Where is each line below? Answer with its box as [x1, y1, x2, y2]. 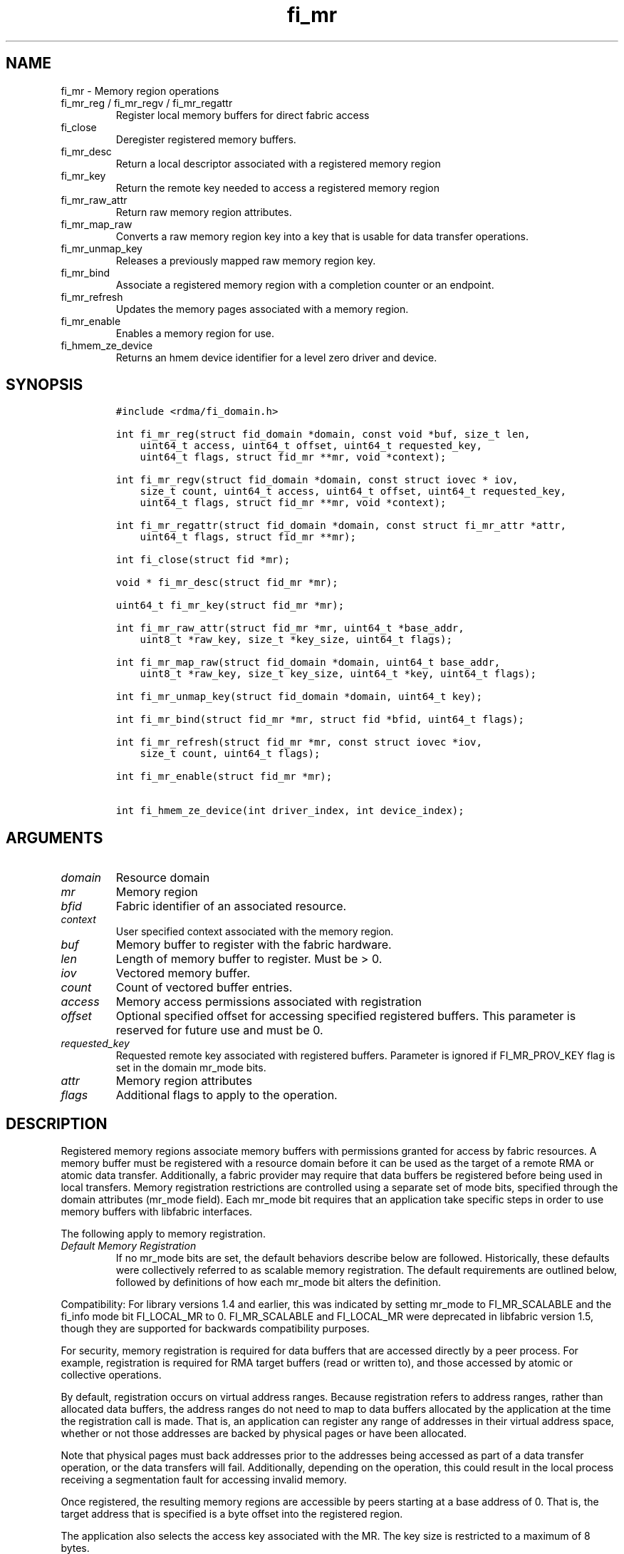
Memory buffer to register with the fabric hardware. [115, 937, 392, 952]
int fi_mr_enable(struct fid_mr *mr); [115, 771, 333, 783]
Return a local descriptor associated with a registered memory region [115, 157, 441, 170]
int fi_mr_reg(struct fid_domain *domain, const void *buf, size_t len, [115, 428, 531, 441]
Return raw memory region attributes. [115, 205, 292, 218]
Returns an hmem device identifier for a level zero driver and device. [115, 351, 437, 364]
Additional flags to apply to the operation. [115, 1088, 338, 1103]
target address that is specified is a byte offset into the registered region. [61, 1508, 403, 1520]
